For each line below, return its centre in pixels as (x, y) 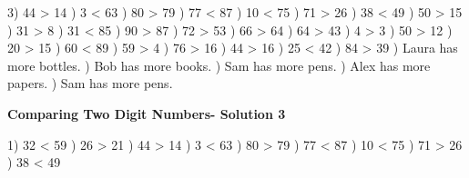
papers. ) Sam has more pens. (90, 83)
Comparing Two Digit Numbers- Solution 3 (147, 113)
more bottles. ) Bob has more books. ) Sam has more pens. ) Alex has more (219, 65)
